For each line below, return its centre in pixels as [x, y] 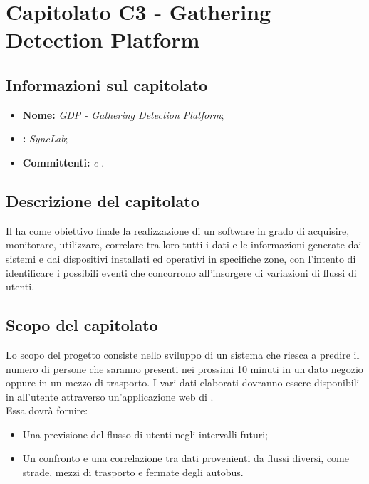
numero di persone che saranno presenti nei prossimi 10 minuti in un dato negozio [184, 368]
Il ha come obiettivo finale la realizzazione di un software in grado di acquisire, [178, 230]
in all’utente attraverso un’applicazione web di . [110, 396]
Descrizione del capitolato [103, 200]
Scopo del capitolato [82, 325]
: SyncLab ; [45, 138]
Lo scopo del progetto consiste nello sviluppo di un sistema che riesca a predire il [183, 354]
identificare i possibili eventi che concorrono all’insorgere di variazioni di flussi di [181, 272]
